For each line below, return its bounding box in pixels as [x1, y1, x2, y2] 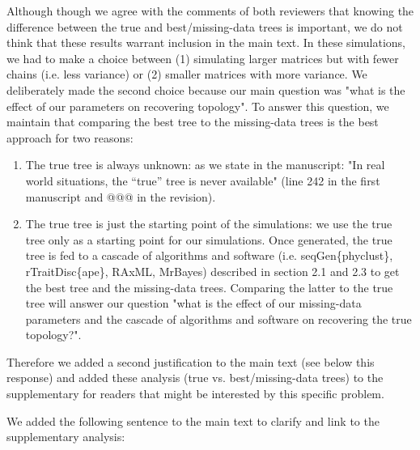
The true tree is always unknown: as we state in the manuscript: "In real [25, 156, 385, 173]
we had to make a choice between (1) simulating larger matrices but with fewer [6, 49, 399, 66]
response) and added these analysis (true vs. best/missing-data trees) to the [6, 369, 384, 386]
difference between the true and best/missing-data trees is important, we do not [6, 18, 403, 35]
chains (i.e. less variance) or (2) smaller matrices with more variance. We [6, 66, 367, 83]
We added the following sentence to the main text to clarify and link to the [6, 412, 380, 429]
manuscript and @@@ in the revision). [25, 188, 216, 205]
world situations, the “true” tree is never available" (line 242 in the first [25, 172, 380, 189]
